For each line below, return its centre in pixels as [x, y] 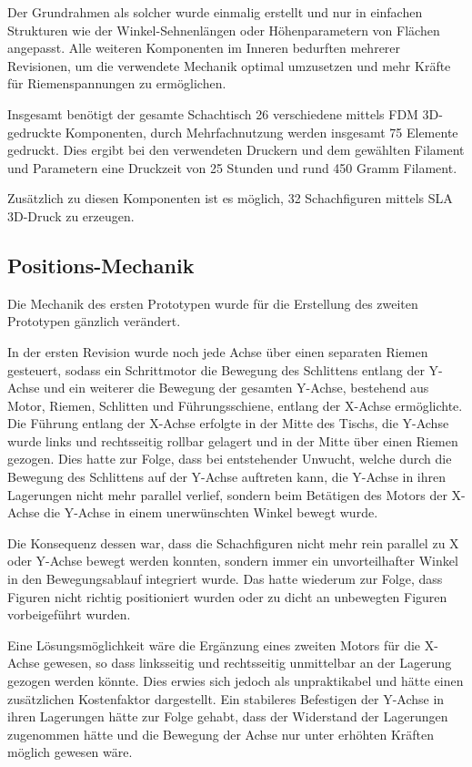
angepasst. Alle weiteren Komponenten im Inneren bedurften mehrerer [204, 48]
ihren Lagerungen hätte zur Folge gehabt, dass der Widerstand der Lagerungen [228, 716]
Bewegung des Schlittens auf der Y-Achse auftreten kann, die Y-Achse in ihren [227, 477]
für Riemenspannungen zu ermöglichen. [117, 83]
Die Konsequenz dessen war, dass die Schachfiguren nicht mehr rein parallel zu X [233, 542]
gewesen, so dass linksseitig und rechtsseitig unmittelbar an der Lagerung [248, 663]
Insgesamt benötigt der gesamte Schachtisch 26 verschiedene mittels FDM [213, 113]
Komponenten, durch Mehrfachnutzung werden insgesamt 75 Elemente [261, 132]
